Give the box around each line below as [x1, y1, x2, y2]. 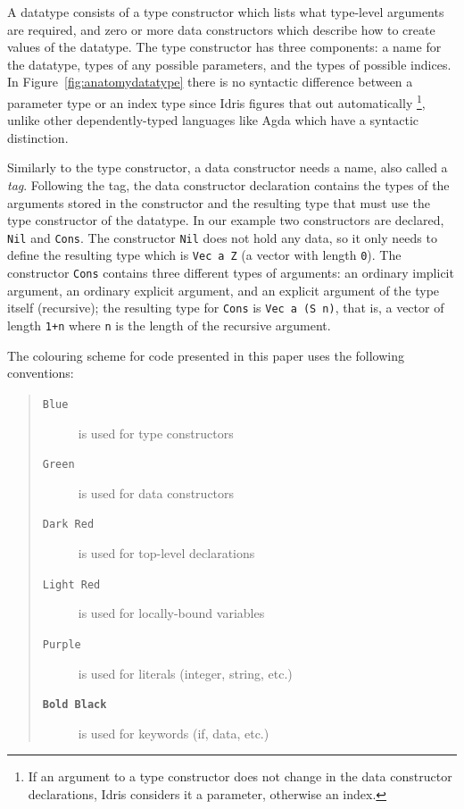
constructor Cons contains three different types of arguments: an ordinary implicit [7, 263, 454, 282]
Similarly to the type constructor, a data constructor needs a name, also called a [7, 158, 448, 177]
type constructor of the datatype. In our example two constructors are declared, [7, 211, 444, 229]
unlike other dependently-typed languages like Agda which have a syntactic [7, 111, 419, 129]
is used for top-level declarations [78, 544, 255, 562]
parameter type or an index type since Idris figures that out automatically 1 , [7, 90, 426, 112]
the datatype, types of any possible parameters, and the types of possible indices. [7, 54, 452, 73]
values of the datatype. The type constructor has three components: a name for [7, 38, 442, 56]
